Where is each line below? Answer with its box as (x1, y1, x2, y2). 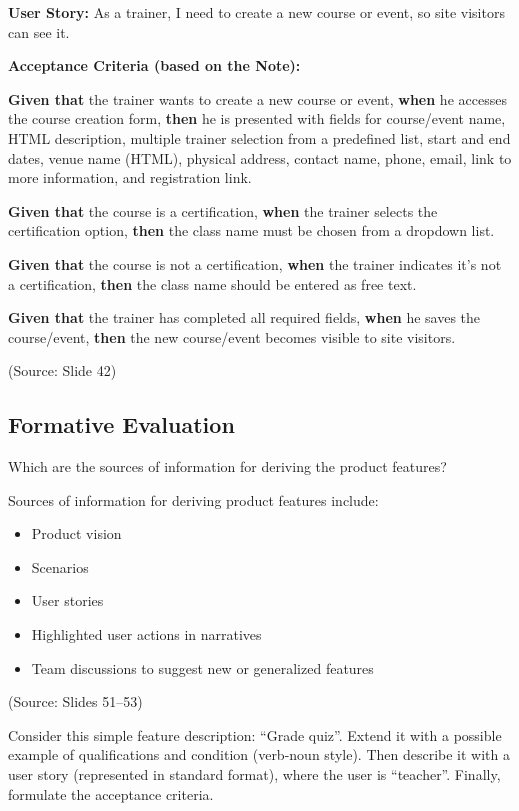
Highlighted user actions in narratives (31, 624, 262, 645)
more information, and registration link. (8, 167, 252, 188)
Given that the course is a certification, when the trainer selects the (8, 200, 438, 221)
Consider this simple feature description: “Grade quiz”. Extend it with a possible (8, 724, 502, 745)
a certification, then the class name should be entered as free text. (8, 273, 417, 294)
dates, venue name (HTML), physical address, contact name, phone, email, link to (8, 147, 512, 168)
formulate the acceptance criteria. (8, 783, 214, 804)
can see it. (8, 21, 70, 42)
